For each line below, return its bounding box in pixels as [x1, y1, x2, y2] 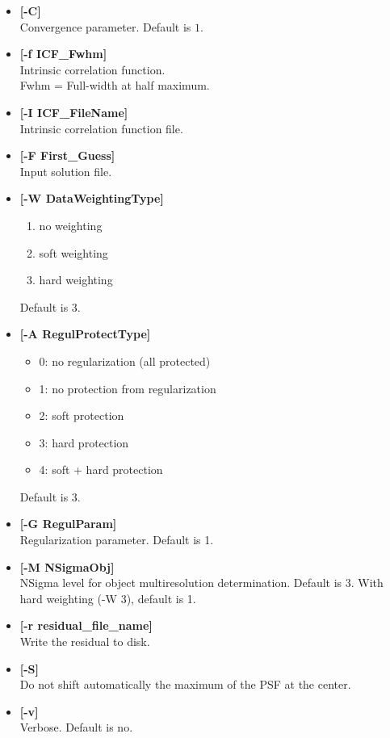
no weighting [39, 216, 103, 233]
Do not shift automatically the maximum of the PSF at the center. [19, 676, 351, 693]
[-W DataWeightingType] [19, 190, 164, 207]
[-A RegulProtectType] [19, 325, 151, 342]
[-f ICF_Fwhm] [19, 45, 107, 62]
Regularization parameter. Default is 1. [19, 531, 214, 548]
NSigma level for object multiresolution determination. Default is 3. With [19, 574, 384, 591]
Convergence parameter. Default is [19, 18, 191, 35]
